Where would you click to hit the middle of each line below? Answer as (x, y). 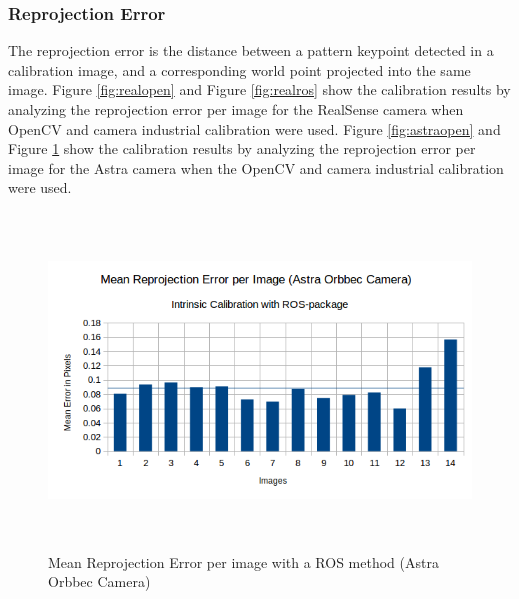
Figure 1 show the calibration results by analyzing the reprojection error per (242, 148)
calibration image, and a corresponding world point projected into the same (239, 69)
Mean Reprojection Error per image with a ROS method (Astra (243, 561)
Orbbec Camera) (99, 581)
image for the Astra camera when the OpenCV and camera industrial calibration (256, 167)
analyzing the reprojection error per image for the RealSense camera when (236, 109)
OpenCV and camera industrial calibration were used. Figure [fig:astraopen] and (254, 128)
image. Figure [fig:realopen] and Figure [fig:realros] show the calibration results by (259, 89)
